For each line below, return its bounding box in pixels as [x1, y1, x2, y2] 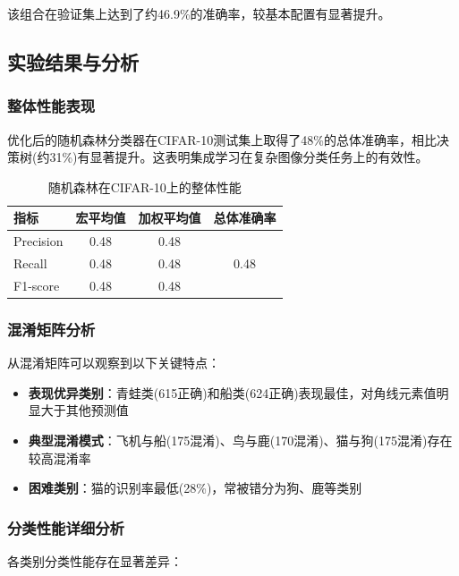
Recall [13, 254, 47, 273]
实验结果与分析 [7, 47, 139, 75]
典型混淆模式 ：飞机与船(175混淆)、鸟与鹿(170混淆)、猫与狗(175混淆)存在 [28, 431, 453, 449]
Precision [13, 232, 64, 250]
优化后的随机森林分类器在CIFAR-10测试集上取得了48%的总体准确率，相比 [7, 130, 437, 148]
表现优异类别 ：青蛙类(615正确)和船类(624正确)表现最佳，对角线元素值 [28, 383, 437, 402]
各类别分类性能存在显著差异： [7, 552, 183, 570]
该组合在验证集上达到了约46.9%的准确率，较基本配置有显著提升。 [7, 4, 391, 22]
